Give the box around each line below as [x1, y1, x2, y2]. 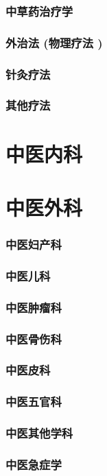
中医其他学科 [5, 425, 73, 442]
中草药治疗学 [5, 2, 73, 19]
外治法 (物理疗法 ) [5, 34, 103, 51]
